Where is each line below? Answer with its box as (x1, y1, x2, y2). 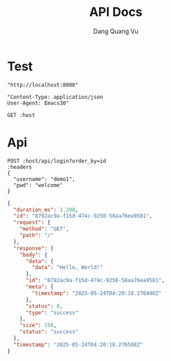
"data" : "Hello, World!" (32, 264, 103, 271)
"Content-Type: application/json (7, 93, 103, 100)
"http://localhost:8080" (7, 81, 79, 89)
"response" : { (13, 245, 54, 252)
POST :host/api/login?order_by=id (7, 157, 107, 165)
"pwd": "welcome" (13, 181, 63, 189)
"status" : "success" (19, 328, 79, 335)
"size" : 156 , (19, 322, 57, 329)
